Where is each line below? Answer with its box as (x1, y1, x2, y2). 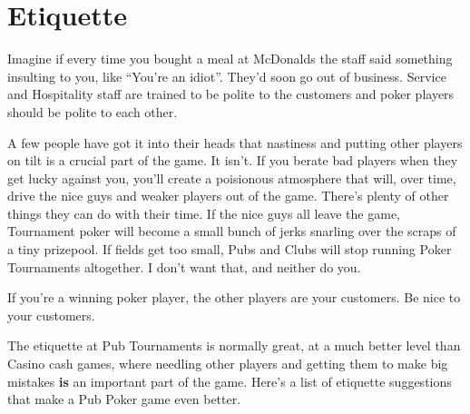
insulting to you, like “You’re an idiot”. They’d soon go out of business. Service (7, 66, 446, 85)
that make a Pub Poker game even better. (7, 389, 241, 409)
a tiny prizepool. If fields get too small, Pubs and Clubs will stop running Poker (7, 240, 452, 259)
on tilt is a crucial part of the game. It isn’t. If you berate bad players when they (7, 151, 458, 170)
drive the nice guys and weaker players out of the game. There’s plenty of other (7, 186, 449, 205)
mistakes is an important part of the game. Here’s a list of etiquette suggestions (7, 371, 452, 390)
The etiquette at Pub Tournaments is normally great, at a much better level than (7, 336, 461, 355)
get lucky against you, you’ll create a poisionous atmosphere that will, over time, (7, 168, 456, 187)
